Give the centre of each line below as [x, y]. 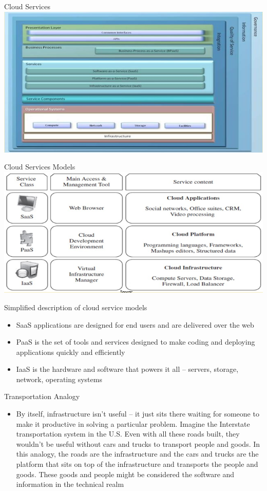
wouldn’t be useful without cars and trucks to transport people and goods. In [138, 443]
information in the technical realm [70, 484]
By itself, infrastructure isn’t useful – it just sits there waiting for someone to [138, 414]
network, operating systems [59, 379]
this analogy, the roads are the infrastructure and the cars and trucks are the [137, 454]
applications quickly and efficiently [71, 352]
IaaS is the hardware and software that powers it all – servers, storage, [127, 369]
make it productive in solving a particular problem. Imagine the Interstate [133, 423]
